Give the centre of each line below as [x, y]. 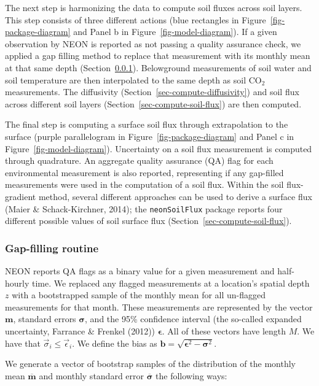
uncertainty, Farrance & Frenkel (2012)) [80, 330]
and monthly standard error [92, 375]
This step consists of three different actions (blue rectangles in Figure [136, 19]
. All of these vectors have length [224, 330]
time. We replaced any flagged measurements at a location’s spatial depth [171, 283]
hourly [17, 283]
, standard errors [45, 319]
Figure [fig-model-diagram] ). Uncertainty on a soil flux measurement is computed [159, 148]
